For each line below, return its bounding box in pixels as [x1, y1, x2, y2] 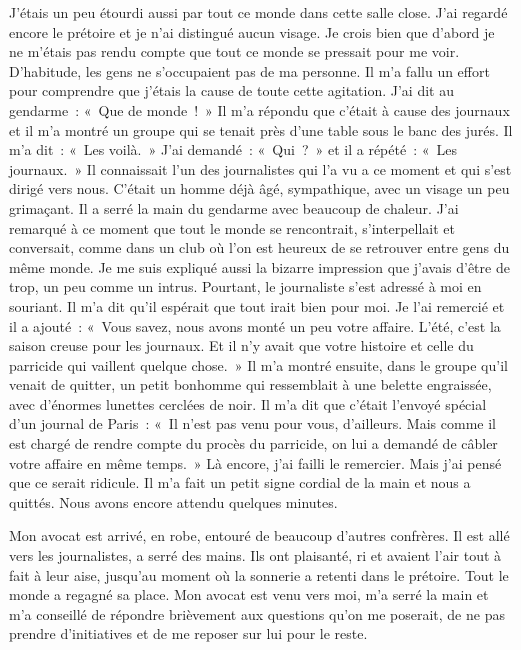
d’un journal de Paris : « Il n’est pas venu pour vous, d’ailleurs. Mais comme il [9, 413, 496, 434]
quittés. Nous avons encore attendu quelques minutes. [9, 491, 338, 512]
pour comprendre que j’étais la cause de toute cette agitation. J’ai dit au [9, 80, 454, 101]
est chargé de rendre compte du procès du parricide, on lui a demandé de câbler [9, 433, 498, 454]
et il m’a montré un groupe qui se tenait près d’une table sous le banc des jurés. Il [9, 119, 513, 140]
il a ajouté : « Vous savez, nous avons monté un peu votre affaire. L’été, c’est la [9, 315, 501, 336]
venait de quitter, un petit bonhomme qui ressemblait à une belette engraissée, [9, 374, 492, 395]
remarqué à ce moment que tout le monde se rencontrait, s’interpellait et [9, 217, 455, 238]
